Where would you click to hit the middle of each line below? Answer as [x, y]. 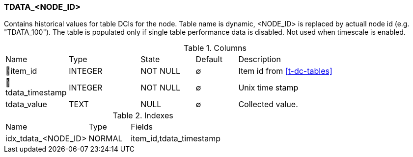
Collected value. [268, 104]
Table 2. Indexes [143, 116]
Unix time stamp [268, 88]
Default [209, 59]
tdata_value [26, 104]
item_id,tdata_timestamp [176, 139]
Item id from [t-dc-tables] [285, 71]
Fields [142, 127]
